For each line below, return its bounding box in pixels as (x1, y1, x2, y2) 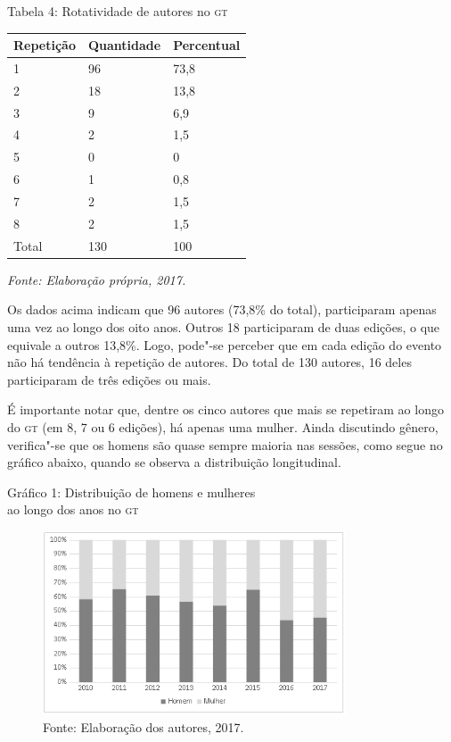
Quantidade (88, 36, 161, 54)
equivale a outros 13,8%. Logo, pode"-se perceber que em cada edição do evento (7, 335, 442, 354)
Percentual (173, 36, 241, 54)
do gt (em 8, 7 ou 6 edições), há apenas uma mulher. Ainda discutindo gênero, (7, 417, 439, 436)
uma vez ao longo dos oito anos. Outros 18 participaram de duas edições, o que (7, 317, 440, 336)
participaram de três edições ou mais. (7, 370, 211, 388)
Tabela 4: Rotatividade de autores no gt (7, 2, 228, 20)
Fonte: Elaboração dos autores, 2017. (43, 718, 244, 737)
